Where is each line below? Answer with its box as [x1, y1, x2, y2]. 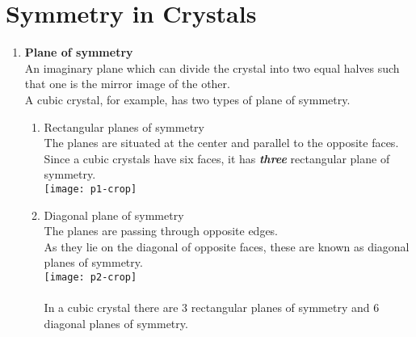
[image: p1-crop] [44, 183, 137, 195]
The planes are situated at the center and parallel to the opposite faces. [44, 134, 399, 151]
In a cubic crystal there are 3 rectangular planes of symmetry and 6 [44, 299, 380, 316]
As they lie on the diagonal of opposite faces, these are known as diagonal [44, 238, 410, 255]
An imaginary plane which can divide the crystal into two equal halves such [24, 59, 400, 76]
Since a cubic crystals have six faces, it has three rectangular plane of [44, 150, 390, 166]
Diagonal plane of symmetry [44, 206, 184, 223]
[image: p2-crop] [44, 271, 137, 283]
